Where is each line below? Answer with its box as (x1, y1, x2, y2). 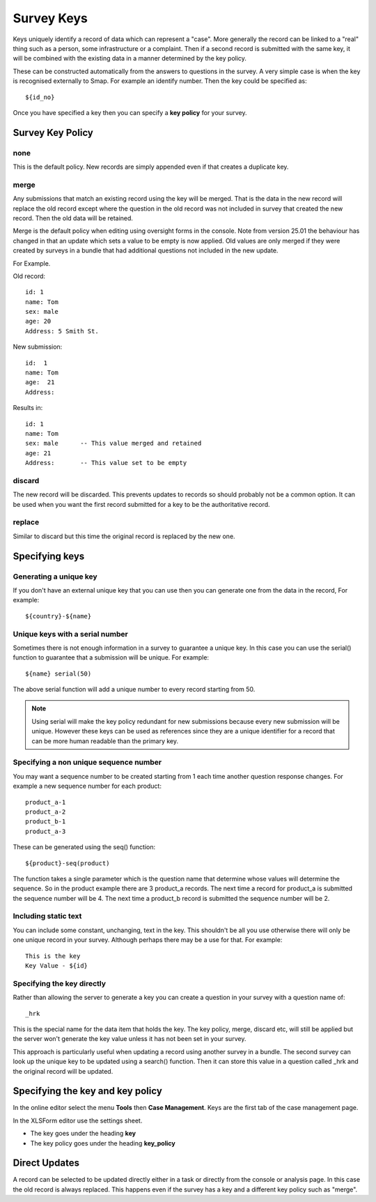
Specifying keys (13, 550, 85, 562)
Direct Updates (13, 1157, 80, 1169)
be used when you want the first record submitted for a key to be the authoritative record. (13, 500, 271, 508)
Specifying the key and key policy (13, 1085, 163, 1097)
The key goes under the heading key (30, 1129, 136, 1138)
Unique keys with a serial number (13, 629, 128, 639)
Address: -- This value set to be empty (25, 459, 187, 467)
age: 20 (25, 317, 52, 326)
